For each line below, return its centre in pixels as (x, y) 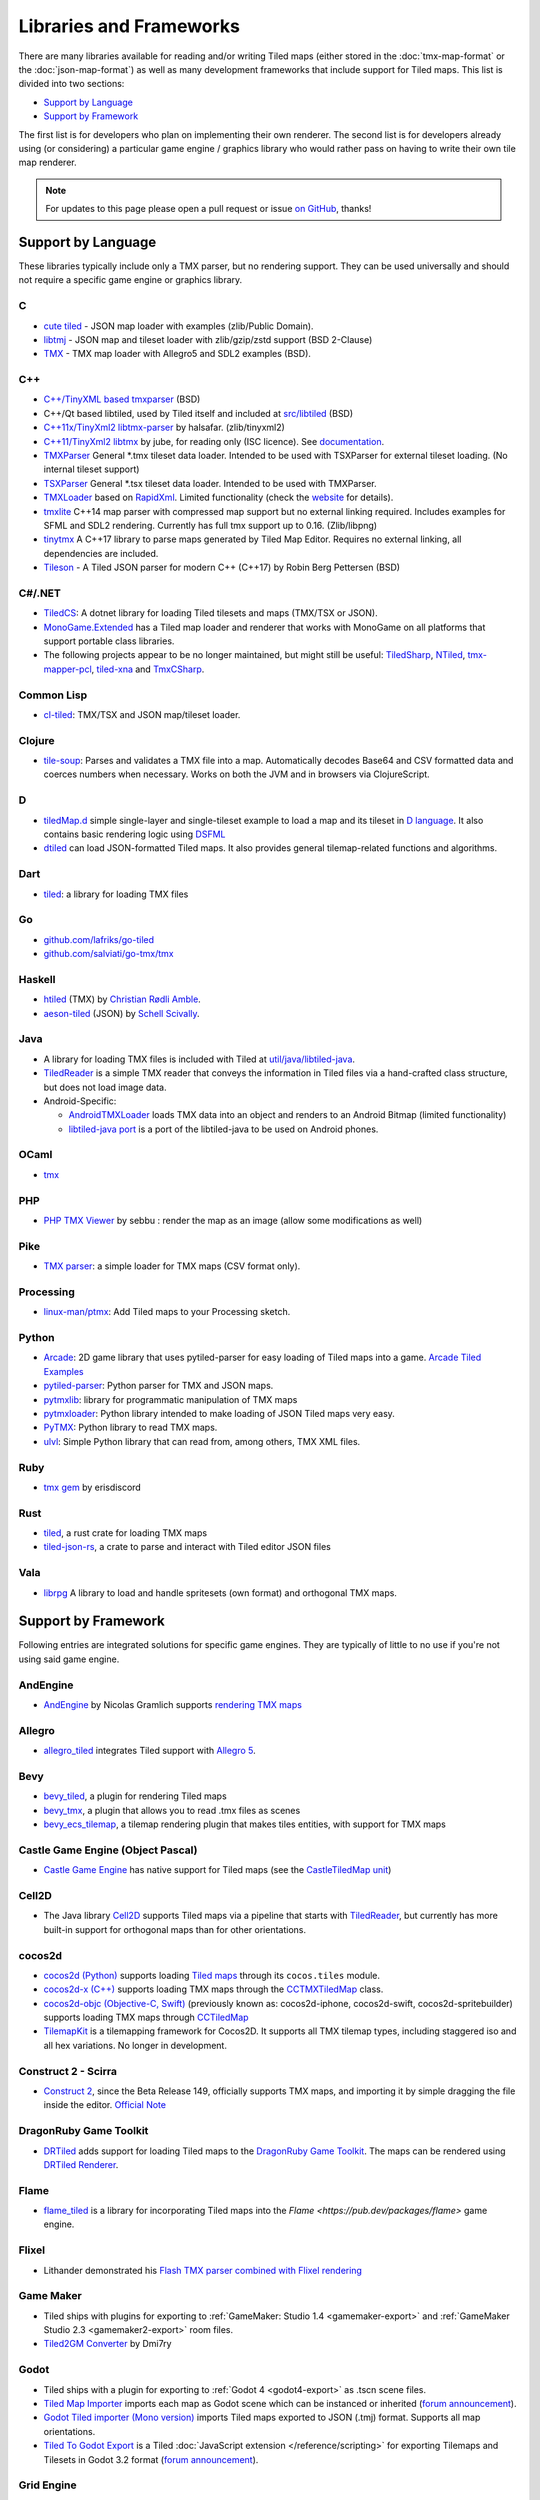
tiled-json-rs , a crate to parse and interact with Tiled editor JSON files (187, 1547)
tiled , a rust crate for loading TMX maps (125, 1533)
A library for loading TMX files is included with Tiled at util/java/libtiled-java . (199, 1059)
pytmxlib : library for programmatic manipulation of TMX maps (170, 1399)
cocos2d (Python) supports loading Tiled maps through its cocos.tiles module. (211, 1975)
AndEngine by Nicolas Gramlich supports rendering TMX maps (172, 1704)
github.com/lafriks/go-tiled (99, 939)
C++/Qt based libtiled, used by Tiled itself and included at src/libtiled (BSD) (198, 413)
